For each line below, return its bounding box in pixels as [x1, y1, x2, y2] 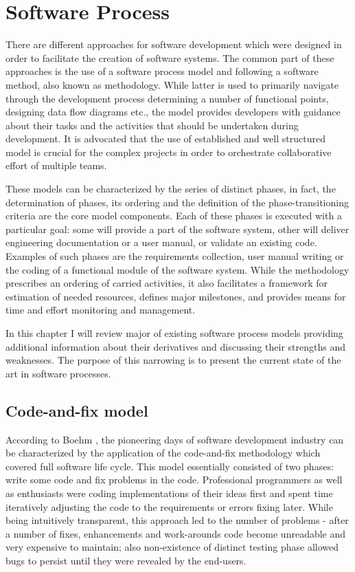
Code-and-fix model [5, 399, 148, 421]
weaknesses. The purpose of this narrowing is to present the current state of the [5, 353, 341, 367]
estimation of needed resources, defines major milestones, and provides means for [5, 289, 346, 303]
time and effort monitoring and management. [5, 302, 196, 317]
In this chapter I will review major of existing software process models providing [5, 326, 343, 340]
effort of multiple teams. [5, 158, 107, 173]
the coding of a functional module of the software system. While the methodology [5, 262, 350, 276]
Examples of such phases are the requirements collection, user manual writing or [5, 249, 344, 263]
